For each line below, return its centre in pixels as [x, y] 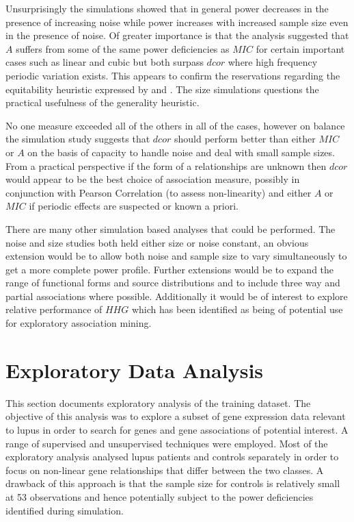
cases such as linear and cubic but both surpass [105, 62]
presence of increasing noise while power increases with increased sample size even [177, 22]
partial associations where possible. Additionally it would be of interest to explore [177, 296]
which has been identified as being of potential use [237, 309]
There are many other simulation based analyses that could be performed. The [171, 228]
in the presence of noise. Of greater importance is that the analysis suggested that [177, 35]
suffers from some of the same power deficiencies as [123, 48]
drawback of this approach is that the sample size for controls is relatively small [173, 483]
